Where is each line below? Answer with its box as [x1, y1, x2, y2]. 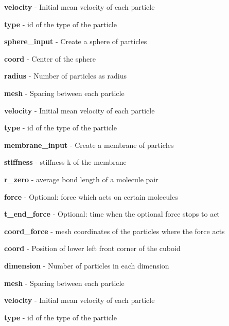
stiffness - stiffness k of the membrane [4, 157, 127, 167]
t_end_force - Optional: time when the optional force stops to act [4, 208, 220, 219]
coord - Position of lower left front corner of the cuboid [4, 243, 181, 254]
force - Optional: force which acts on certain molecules [4, 191, 178, 202]
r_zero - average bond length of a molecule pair [4, 174, 158, 184]
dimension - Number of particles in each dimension [4, 260, 169, 271]
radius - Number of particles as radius [4, 70, 127, 81]
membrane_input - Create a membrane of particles [4, 139, 174, 150]
